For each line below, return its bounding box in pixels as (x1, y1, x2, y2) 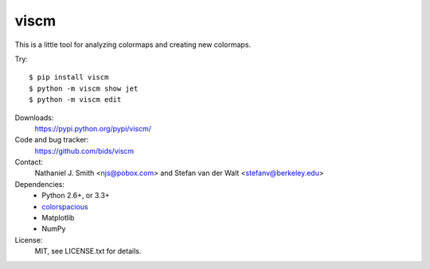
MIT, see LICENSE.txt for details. (34, 247, 142, 256)
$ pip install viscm (29, 72, 109, 82)
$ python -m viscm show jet (29, 84, 139, 93)
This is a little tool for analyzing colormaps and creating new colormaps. (14, 40, 251, 49)
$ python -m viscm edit (29, 96, 122, 104)
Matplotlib (41, 213, 75, 223)
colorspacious (41, 201, 88, 211)
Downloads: (14, 112, 54, 123)
